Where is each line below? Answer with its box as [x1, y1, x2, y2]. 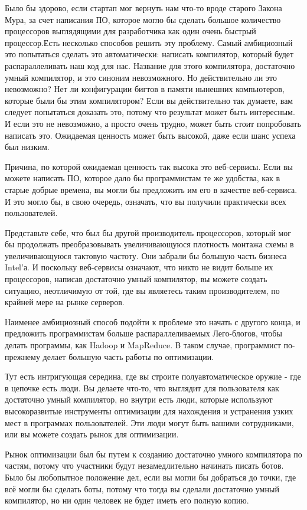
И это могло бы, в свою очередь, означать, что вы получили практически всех [5, 195, 286, 207]
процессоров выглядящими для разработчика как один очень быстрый [5, 25, 256, 37]
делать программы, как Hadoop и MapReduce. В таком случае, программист [5, 339, 281, 351]
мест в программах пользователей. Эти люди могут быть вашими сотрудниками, [5, 416, 294, 429]
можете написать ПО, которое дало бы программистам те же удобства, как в [5, 172, 280, 184]
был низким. [5, 140, 50, 153]
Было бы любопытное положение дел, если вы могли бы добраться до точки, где [5, 470, 296, 483]
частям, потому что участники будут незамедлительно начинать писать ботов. [5, 459, 284, 472]
